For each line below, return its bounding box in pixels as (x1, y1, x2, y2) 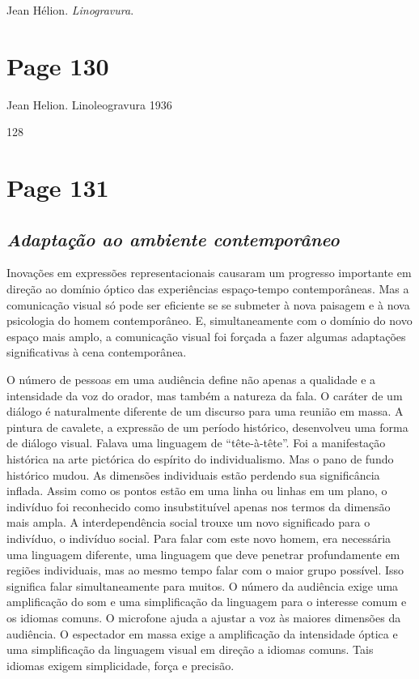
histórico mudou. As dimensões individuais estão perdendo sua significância (6, 466, 380, 483)
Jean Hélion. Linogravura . (6, 2, 134, 18)
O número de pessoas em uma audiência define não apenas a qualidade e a (6, 371, 376, 388)
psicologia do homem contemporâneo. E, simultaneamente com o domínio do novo (6, 312, 413, 329)
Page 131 (6, 171, 109, 204)
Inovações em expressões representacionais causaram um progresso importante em (6, 264, 412, 281)
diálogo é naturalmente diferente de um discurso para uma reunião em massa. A (6, 403, 404, 420)
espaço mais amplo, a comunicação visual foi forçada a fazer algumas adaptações (6, 327, 406, 344)
